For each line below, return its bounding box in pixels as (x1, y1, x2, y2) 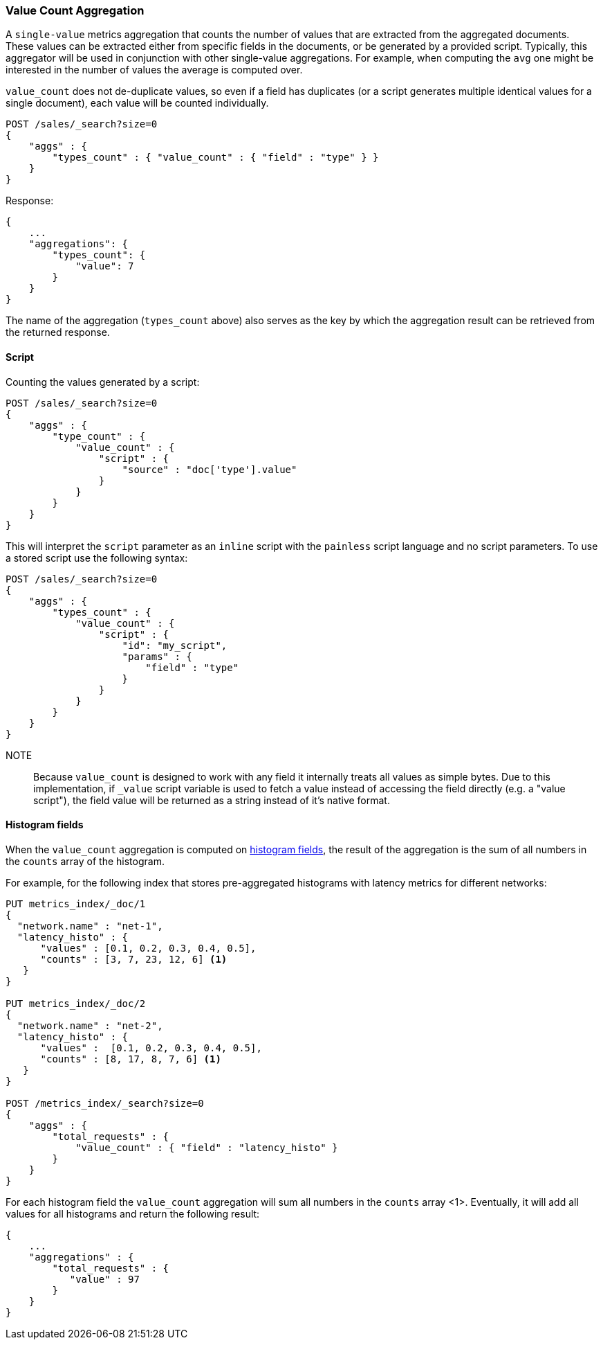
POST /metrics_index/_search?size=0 (6, 1097, 204, 1109)
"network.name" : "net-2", (17, 1019, 163, 1031)
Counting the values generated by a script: (6, 375, 200, 388)
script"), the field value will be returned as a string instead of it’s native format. (33, 794, 390, 806)
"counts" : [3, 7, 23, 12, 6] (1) (40, 953, 228, 965)
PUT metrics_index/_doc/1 (6, 898, 146, 909)
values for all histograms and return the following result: (6, 1207, 260, 1220)
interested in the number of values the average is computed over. (6, 64, 303, 76)
